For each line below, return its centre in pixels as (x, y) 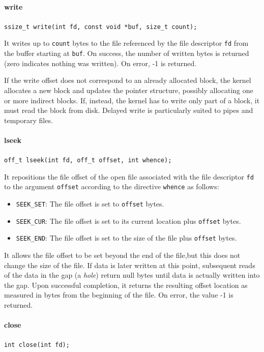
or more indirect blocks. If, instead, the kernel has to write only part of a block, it (132, 100)
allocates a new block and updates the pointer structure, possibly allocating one (129, 90)
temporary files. (28, 120)
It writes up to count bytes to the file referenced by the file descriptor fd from (126, 43)
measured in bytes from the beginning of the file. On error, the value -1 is (119, 295)
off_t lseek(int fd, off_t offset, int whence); (88, 160)
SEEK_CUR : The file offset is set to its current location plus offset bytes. (128, 221)
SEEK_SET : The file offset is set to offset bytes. (90, 204)
